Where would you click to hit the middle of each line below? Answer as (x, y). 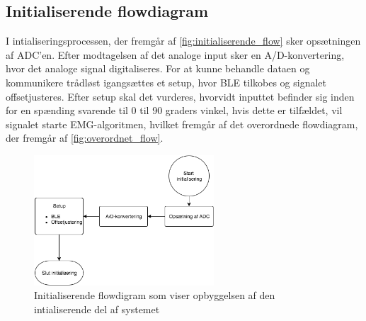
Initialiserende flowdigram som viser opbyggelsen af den (155, 295)
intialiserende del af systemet (97, 309)
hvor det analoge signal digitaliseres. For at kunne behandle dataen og (158, 68)
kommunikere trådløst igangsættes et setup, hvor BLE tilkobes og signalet (166, 82)
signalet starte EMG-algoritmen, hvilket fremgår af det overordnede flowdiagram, (182, 124)
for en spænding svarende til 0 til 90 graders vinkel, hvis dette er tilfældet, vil (174, 110)
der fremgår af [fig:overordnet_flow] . (85, 138)
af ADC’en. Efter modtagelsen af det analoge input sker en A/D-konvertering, (175, 54)
